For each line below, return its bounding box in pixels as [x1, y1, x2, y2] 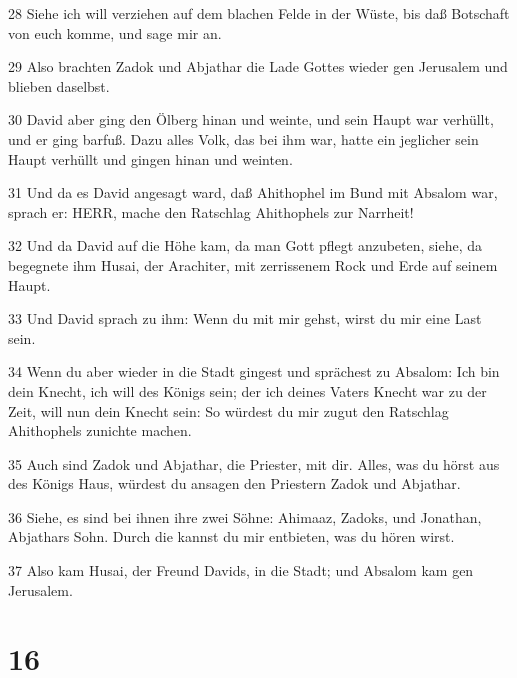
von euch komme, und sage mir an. [8, 22, 222, 43]
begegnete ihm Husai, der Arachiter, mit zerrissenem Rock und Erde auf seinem [8, 254, 498, 275]
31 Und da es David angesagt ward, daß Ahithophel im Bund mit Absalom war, [8, 182, 498, 203]
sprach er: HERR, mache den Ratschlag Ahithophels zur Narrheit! [8, 201, 414, 222]
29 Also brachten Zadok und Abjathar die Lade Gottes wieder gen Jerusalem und [8, 56, 508, 77]
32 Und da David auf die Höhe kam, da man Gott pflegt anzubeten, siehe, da [8, 235, 483, 256]
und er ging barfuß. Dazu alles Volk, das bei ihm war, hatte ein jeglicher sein [8, 128, 479, 149]
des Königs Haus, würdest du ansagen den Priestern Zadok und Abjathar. [8, 473, 461, 494]
